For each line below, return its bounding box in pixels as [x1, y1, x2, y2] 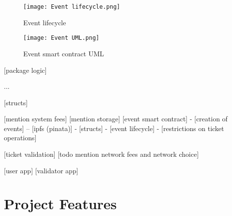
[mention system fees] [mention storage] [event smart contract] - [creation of [4, 114, 228, 124]
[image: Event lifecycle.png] [23, 3, 120, 10]
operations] [4, 133, 37, 143]
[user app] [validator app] [4, 165, 78, 175]
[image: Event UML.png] [23, 34, 100, 42]
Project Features [4, 194, 117, 214]
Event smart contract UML [23, 48, 104, 58]
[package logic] [4, 65, 47, 75]
